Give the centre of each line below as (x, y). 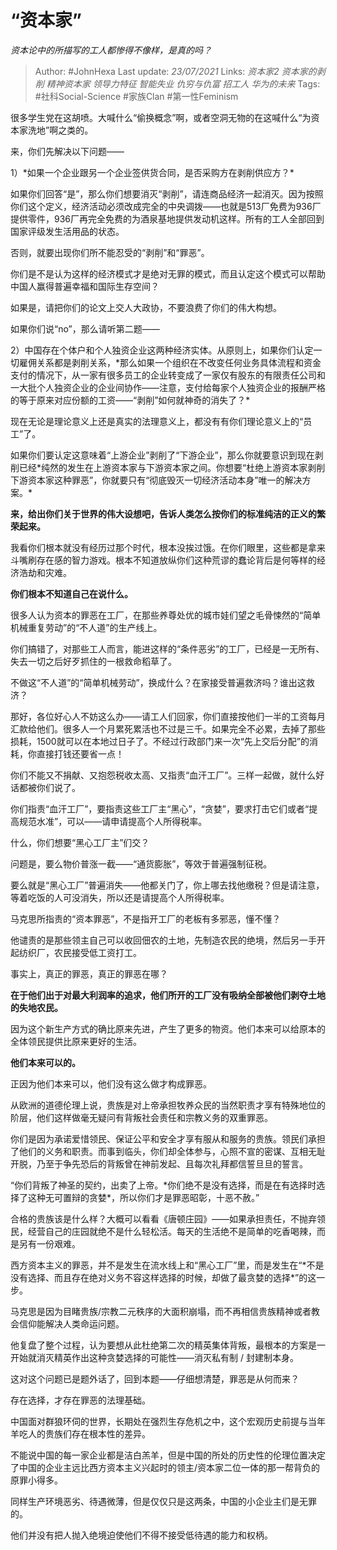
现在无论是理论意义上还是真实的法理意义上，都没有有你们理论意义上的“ (157, 421)
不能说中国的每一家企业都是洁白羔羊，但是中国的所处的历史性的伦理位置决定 (168, 1455)
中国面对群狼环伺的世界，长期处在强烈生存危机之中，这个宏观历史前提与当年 (168, 1421)
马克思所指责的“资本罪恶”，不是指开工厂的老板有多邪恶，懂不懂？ (146, 918)
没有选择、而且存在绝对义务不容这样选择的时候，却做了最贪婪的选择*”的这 (163, 1277)
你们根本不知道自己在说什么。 (71, 593)
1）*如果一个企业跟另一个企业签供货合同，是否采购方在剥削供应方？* (152, 172)
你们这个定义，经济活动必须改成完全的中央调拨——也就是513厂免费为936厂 (166, 206)
